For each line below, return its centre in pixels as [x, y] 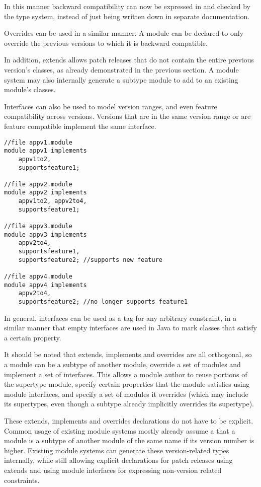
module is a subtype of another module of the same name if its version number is [129, 440]
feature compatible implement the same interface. [80, 126]
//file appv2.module [38, 184]
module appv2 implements [46, 193]
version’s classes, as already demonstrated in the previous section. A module [121, 69]
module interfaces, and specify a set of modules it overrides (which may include [126, 394]
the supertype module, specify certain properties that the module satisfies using [127, 384]
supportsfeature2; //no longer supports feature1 [103, 302]
